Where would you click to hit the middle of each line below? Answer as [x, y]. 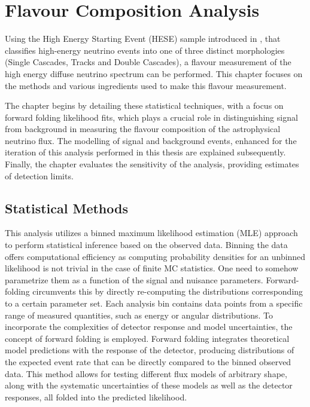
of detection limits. [39, 175]
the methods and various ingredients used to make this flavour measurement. [146, 85]
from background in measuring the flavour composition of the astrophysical [143, 129]
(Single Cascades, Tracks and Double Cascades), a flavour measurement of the [148, 62]
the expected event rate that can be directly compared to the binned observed [148, 361]
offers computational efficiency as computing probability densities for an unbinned [155, 256]
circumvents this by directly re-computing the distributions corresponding [168, 291]
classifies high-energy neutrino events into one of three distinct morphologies [145, 50]
